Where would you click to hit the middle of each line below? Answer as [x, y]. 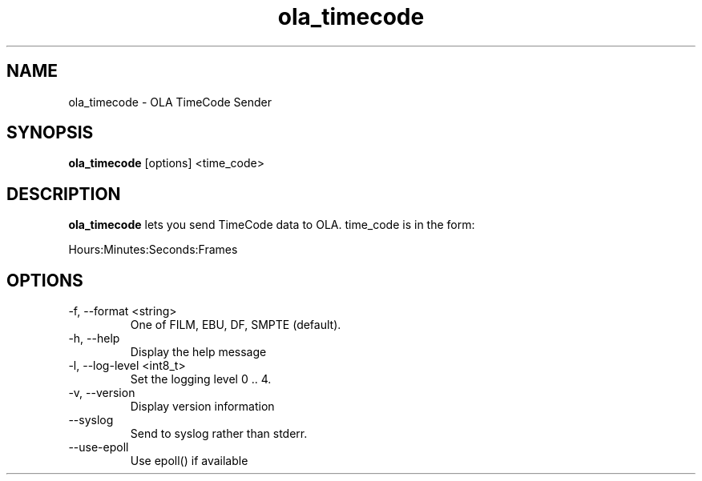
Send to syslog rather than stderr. [219, 434]
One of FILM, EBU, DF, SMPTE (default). [236, 325]
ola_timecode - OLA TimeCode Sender [170, 102]
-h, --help [94, 339]
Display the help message [198, 352]
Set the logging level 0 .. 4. [201, 379]
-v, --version [102, 393]
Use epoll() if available [189, 461]
